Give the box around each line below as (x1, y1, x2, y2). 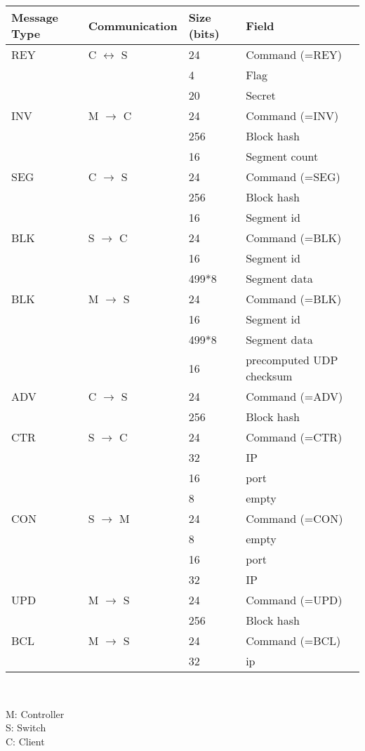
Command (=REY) (246, 46, 343, 62)
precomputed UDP (246, 352, 338, 368)
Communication (88, 17, 178, 34)
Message (11, 9, 59, 25)
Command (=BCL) (246, 632, 341, 649)
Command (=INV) (246, 107, 339, 124)
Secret (246, 87, 276, 103)
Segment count (246, 148, 319, 164)
